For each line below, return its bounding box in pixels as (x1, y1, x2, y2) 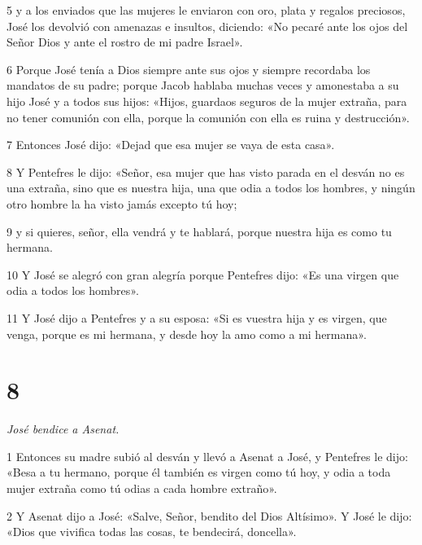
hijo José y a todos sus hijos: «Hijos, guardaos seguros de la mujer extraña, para (7, 92, 407, 109)
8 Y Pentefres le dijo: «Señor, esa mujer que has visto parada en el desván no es (7, 163, 405, 180)
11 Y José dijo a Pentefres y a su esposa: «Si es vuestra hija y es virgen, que (7, 309, 387, 326)
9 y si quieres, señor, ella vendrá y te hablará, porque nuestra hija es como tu (7, 222, 392, 240)
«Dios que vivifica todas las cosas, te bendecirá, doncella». (7, 523, 297, 540)
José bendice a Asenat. (7, 420, 120, 437)
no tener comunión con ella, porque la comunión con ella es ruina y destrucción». (7, 108, 410, 125)
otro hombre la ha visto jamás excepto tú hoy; (7, 195, 237, 212)
